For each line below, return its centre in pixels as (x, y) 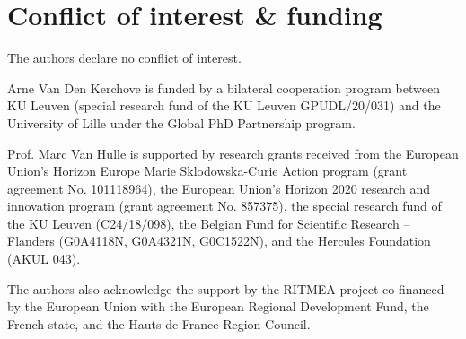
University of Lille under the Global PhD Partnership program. (181, 122)
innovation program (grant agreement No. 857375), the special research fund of (224, 206)
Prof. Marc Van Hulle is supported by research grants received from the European (233, 153)
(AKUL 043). (44, 259)
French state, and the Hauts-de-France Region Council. (159, 323)
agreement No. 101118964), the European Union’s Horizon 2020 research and (219, 188)
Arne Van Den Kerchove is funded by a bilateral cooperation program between (224, 87)
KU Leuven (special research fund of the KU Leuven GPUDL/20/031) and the (224, 105)
